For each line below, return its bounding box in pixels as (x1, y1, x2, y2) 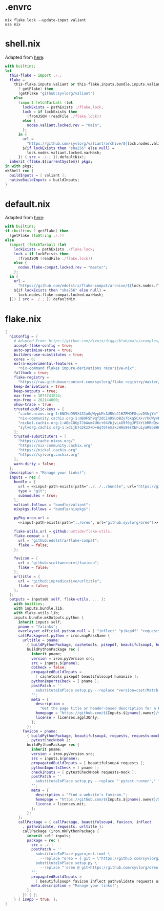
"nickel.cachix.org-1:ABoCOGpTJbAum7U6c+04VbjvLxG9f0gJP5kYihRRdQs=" (18, 420, 163, 425)
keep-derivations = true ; (14, 384, 67, 389)
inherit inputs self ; (18, 620, 62, 624)
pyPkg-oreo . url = (14, 515, 49, 521)
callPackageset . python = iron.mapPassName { (18, 633, 110, 638)
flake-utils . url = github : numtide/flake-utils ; (14, 529, 112, 534)
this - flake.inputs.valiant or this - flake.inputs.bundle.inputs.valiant (14, 82, 163, 87)
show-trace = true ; (14, 402, 54, 407)
